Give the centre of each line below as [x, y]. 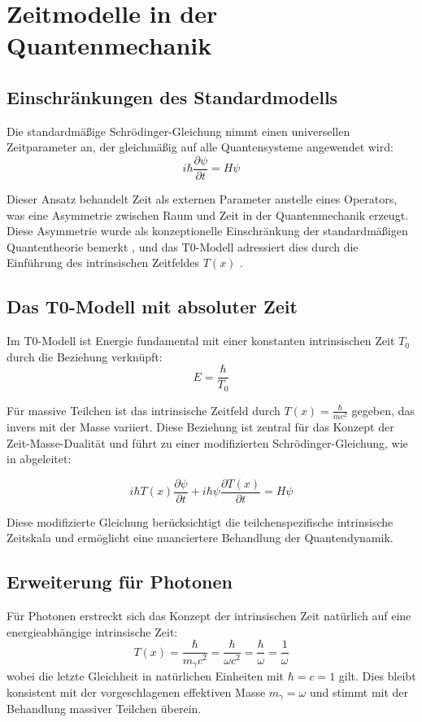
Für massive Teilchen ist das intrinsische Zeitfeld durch [144, 410]
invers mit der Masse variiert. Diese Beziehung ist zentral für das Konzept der [200, 427]
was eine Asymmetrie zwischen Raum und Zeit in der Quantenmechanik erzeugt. [207, 214]
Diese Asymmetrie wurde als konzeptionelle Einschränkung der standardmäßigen [207, 231]
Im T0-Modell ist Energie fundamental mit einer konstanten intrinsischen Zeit [201, 341]
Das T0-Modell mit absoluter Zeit [152, 306]
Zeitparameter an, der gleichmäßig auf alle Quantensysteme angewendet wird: [200, 147]
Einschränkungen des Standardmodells [172, 96]
